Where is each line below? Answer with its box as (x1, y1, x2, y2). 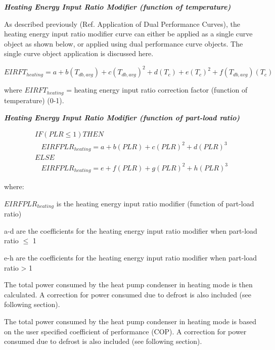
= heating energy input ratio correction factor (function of (66, 84, 248, 95)
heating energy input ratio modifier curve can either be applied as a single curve (4, 28, 253, 39)
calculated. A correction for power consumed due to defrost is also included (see (4, 289, 251, 299)
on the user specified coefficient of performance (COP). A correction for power (4, 326, 247, 336)
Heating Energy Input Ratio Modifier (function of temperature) (4, 2, 231, 12)
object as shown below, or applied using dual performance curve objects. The (4, 38, 243, 49)
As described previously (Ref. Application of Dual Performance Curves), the (4, 18, 240, 29)
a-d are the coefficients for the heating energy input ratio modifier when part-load (4, 225, 257, 236)
